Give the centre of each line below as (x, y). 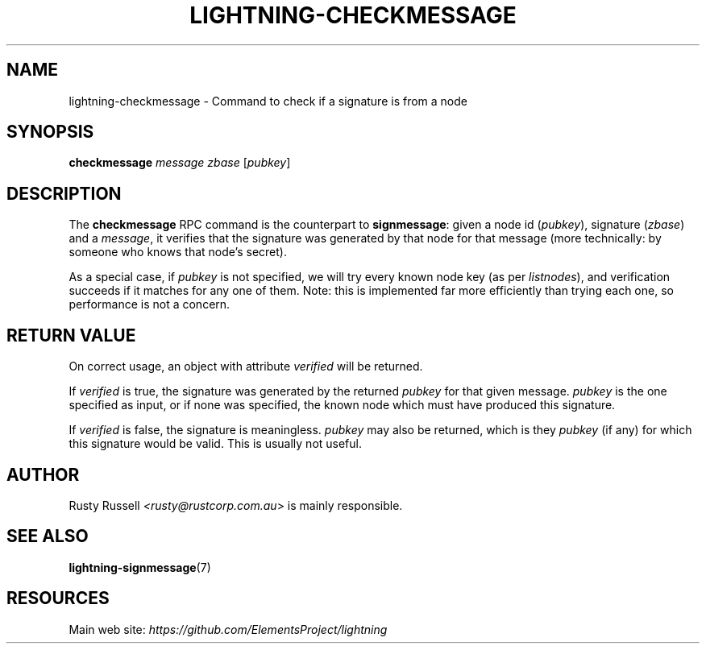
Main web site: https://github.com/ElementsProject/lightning (228, 629)
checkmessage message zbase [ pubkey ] (180, 163)
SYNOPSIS (50, 132)
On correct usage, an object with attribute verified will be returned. (246, 366)
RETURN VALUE (71, 335)
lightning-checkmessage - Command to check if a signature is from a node (268, 101)
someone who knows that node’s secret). (178, 252)
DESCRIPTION (64, 193)
